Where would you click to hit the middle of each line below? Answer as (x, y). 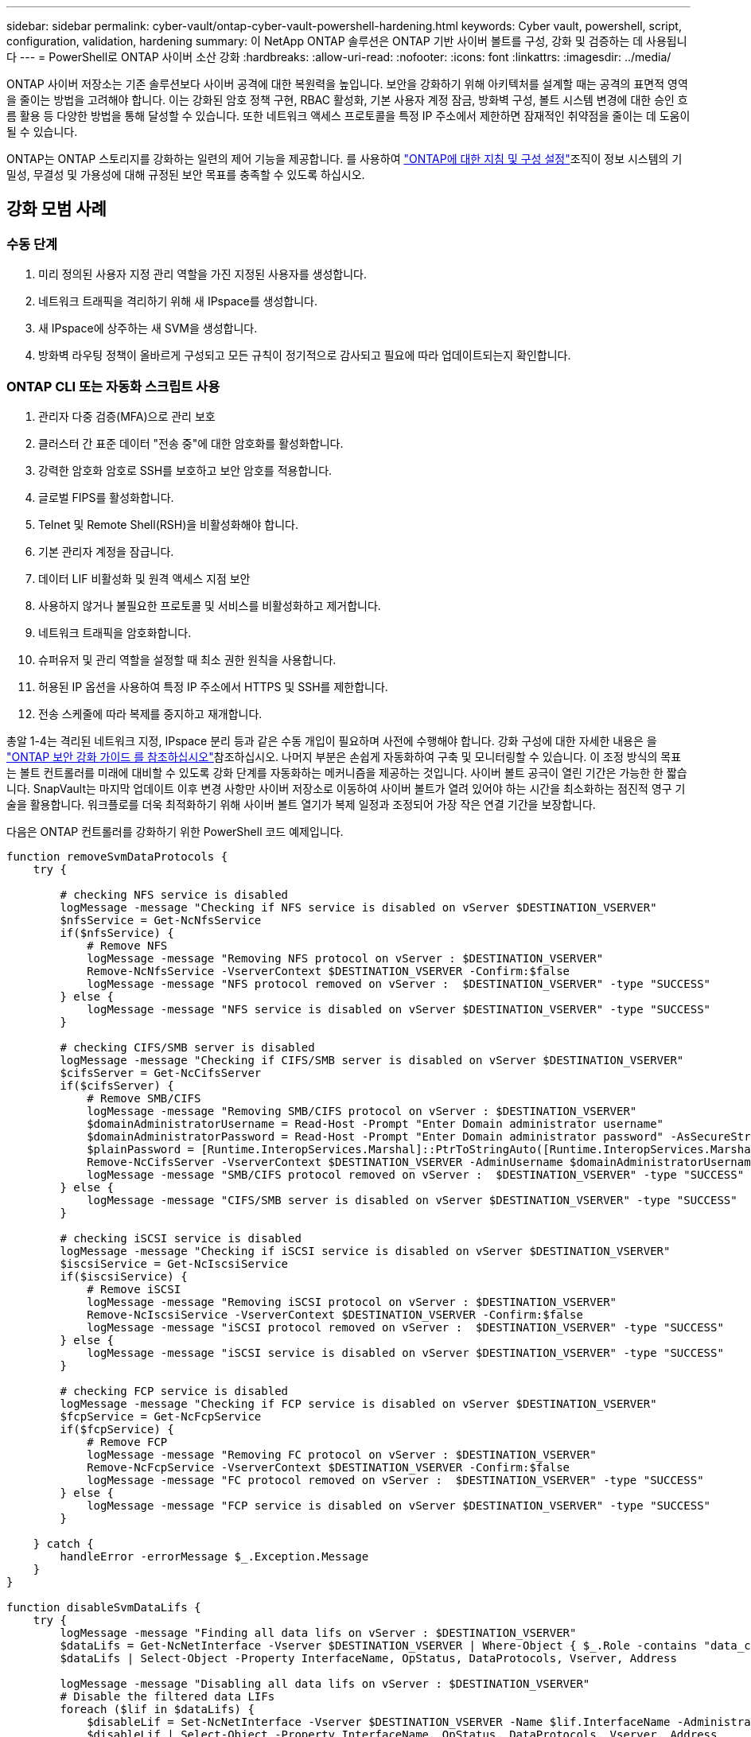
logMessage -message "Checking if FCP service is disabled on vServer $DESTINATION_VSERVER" (358, 1403)
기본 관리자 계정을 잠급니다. (106, 551)
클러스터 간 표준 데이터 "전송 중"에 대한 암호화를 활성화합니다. (191, 443)
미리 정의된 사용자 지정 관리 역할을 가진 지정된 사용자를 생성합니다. (202, 274)
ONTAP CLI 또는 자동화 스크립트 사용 (113, 386)
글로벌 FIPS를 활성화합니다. (106, 497)
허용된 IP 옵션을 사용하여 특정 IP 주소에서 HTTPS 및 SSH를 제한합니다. (213, 686)
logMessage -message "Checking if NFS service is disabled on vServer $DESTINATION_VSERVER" (358, 907)
